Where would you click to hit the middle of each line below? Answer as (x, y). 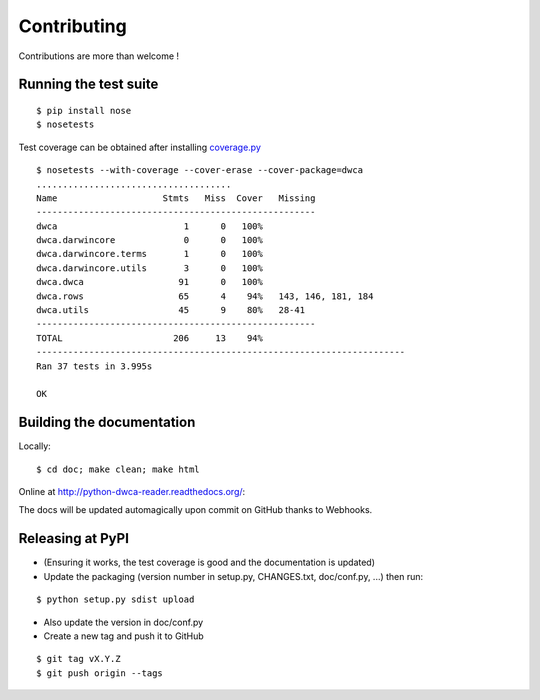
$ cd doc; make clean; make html (118, 469)
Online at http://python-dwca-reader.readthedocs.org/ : (132, 492)
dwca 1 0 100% (150, 226)
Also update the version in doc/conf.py (123, 622)
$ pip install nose (84, 110)
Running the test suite (88, 84)
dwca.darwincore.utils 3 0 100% (150, 268)
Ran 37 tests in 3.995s (94, 366)
